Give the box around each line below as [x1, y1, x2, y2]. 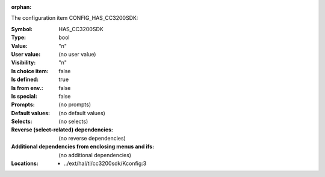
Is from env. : [11, 84, 43, 91]
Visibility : [11, 59, 36, 66]
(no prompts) [58, 101, 91, 108]
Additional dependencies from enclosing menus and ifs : [11, 143, 155, 150]
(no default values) [58, 109, 105, 116]
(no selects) [58, 118, 88, 125]
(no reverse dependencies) [58, 134, 126, 142]
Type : [11, 34, 26, 41]
